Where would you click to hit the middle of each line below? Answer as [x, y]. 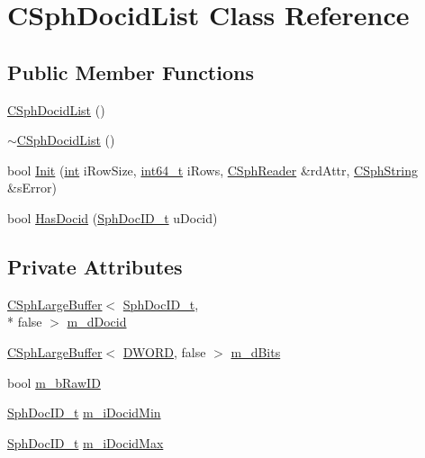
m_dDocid [97, 322]
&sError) [32, 188]
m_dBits [256, 351]
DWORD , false [164, 351]
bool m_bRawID [54, 382]
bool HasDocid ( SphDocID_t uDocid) [113, 217]
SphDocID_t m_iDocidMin [84, 413]
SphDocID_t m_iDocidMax [86, 442]
